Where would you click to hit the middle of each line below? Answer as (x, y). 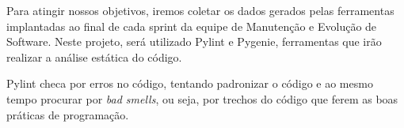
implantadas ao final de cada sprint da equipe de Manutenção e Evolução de (192, 26)
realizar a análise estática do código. (94, 56)
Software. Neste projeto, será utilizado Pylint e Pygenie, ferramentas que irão (194, 41)
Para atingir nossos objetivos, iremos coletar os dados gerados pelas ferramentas (200, 10)
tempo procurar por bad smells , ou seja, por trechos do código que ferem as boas (202, 98)
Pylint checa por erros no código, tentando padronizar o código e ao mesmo (190, 83)
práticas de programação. (68, 114)
